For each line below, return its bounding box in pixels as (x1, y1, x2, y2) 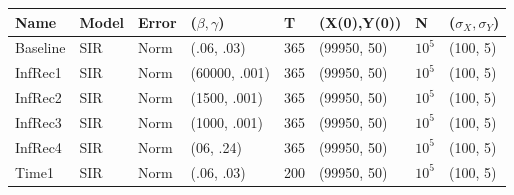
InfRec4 (15, 136, 62, 157)
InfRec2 (15, 87, 62, 108)
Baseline (15, 37, 66, 58)
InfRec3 (15, 111, 62, 132)
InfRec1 (15, 62, 62, 83)
